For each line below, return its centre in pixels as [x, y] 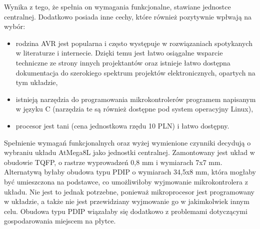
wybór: [15, 26]
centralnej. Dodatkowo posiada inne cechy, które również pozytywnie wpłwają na [128, 16]
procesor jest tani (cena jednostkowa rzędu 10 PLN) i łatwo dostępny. [122, 125]
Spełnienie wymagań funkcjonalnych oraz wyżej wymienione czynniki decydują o [127, 142]
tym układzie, [37, 82]
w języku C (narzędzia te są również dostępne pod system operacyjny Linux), [134, 109]
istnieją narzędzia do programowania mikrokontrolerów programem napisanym [136, 99]
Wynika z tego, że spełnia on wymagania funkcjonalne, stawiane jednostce [117, 6]
